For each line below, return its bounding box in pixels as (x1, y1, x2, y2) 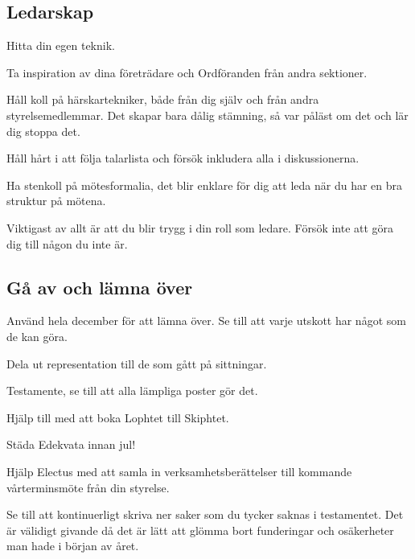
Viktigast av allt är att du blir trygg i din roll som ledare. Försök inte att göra (6, 219, 394, 236)
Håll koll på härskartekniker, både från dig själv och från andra (6, 91, 319, 108)
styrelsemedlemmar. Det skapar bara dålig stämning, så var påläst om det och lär (6, 106, 409, 123)
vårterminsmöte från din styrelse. (6, 479, 170, 495)
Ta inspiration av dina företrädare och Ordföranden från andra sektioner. (6, 64, 368, 80)
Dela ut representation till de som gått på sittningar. (6, 355, 267, 372)
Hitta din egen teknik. (6, 37, 115, 54)
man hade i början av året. (6, 537, 139, 554)
